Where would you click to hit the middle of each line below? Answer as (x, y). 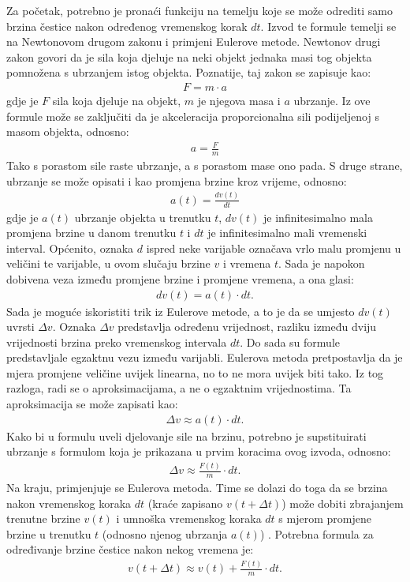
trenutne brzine (43, 518)
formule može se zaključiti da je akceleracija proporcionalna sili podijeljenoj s (193, 116)
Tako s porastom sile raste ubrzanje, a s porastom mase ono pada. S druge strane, (205, 165)
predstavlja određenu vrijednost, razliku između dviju (247, 327)
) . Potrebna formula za (317, 533)
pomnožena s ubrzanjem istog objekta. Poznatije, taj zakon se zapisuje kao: (189, 72)
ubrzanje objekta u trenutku (143, 217)
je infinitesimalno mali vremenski (287, 233)
